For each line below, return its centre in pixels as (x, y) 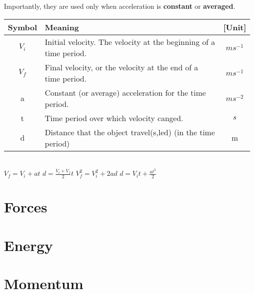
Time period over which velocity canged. (114, 118)
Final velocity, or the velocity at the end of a (121, 67)
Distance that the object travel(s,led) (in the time (130, 132)
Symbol (22, 27)
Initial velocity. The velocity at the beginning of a (130, 42)
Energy (29, 245)
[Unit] (235, 27)
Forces (26, 207)
